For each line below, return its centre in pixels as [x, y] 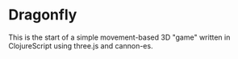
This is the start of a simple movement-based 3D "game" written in [119, 37]
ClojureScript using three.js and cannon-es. [81, 45]
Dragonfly [43, 15]
